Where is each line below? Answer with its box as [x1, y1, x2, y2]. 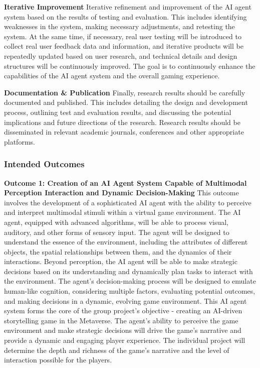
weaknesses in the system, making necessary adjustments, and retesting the [4, 21, 235, 32]
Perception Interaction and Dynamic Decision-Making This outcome [4, 187, 239, 198]
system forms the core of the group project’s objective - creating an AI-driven [4, 305, 242, 316]
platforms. [4, 136, 35, 147]
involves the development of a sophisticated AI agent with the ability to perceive [4, 197, 251, 207]
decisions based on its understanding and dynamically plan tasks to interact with [4, 266, 253, 276]
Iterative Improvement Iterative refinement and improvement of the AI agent [4, 2, 251, 12]
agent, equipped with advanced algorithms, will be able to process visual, [4, 216, 229, 227]
